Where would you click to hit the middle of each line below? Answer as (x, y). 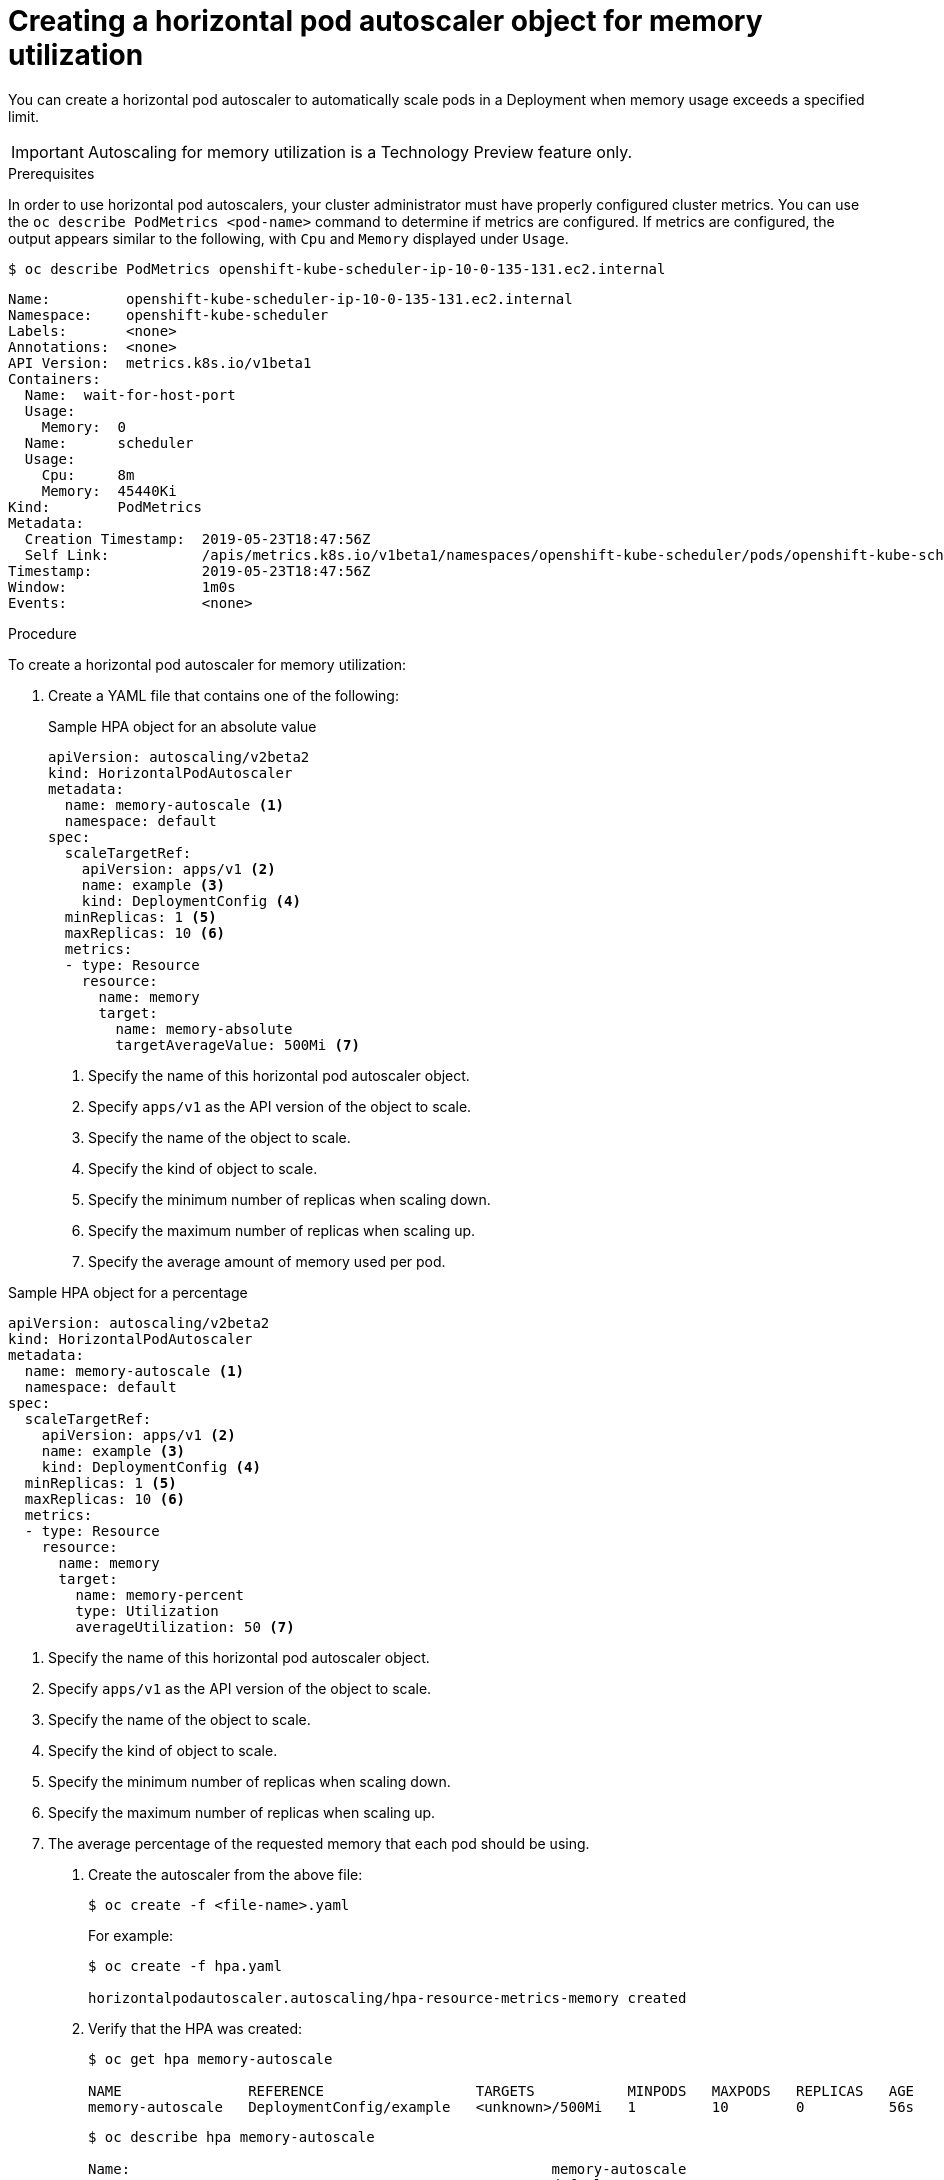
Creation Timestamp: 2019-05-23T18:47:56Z (197, 538)
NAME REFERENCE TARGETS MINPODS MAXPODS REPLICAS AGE (501, 2090)
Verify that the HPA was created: (195, 2028)
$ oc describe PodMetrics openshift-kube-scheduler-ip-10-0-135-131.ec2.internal (337, 268)
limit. (24, 116)
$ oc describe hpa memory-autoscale (231, 2136)
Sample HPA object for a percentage (128, 1292)
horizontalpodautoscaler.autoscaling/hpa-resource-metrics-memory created (387, 1997)
